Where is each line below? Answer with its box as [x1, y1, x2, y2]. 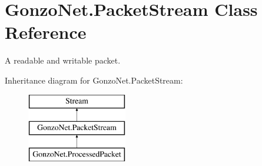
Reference [5, 20, 87, 44]
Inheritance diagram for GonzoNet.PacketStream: [5, 74, 183, 86]
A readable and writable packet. [5, 54, 121, 67]
